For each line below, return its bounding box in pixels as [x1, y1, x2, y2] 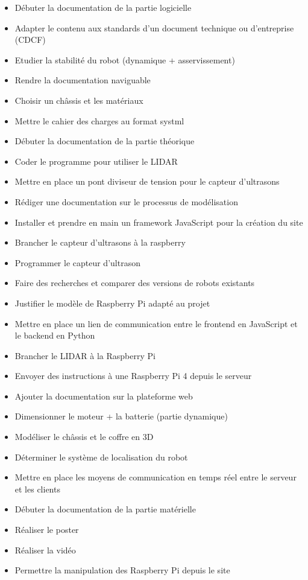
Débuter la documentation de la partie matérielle [14, 503, 196, 515]
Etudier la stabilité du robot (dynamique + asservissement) [14, 53, 235, 66]
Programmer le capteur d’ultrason [14, 256, 140, 269]
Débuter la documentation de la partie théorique [14, 135, 195, 147]
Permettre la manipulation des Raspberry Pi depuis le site [14, 564, 230, 576]
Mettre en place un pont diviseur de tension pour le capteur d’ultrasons [14, 175, 280, 188]
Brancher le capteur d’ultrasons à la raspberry [14, 236, 186, 249]
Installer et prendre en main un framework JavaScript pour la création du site [14, 215, 303, 228]
